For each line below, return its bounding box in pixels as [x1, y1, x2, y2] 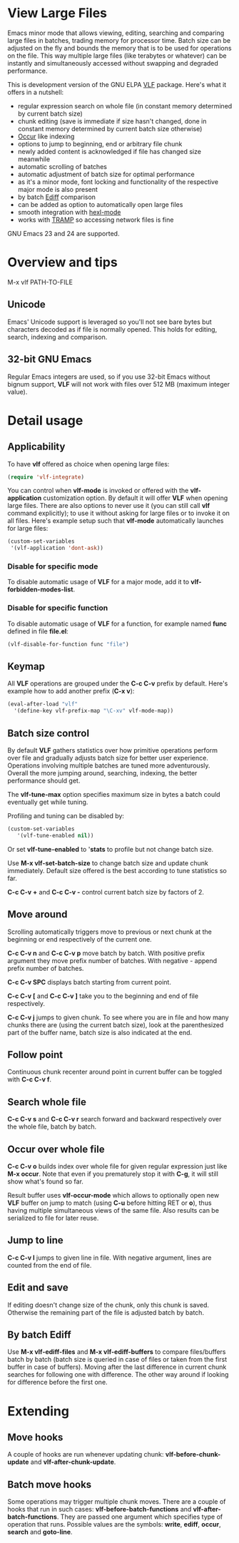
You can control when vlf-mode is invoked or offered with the [7, 487, 189, 495]
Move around [7, 908, 68, 921]
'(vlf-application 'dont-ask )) [10, 544, 103, 552]
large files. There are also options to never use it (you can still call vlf [7, 501, 210, 510]
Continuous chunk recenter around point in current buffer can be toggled [7, 1068, 223, 1076]
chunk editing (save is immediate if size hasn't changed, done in [17, 116, 207, 126]
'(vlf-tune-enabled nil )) [16, 832, 94, 839]
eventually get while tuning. [7, 798, 88, 806]
